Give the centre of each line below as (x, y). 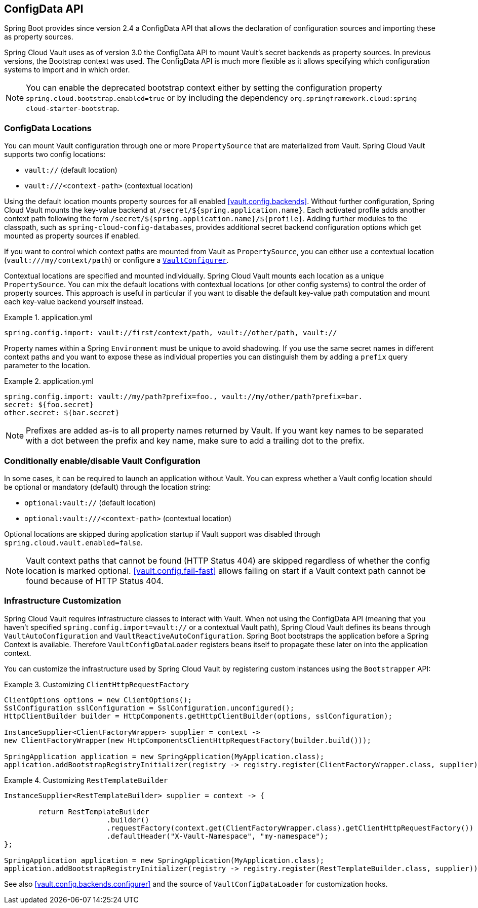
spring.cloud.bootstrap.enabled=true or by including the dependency (157, 98)
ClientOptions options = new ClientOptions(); (98, 700)
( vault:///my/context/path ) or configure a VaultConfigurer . (116, 260)
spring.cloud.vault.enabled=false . (73, 542)
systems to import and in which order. (67, 70)
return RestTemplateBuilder (94, 812)
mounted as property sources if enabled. (72, 236)
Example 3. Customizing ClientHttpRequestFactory (97, 684)
